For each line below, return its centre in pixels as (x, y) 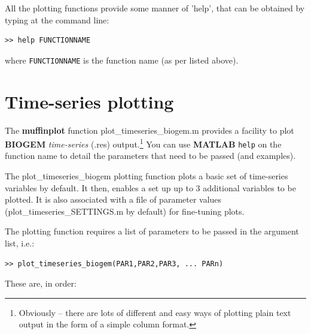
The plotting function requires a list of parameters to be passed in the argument (152, 231)
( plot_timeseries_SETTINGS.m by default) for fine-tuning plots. (125, 211)
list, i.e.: (20, 243)
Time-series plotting (89, 101)
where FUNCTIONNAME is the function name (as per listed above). (122, 60)
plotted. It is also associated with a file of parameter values (113, 199)
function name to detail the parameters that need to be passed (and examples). (150, 156)
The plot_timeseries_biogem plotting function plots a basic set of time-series (147, 176)
